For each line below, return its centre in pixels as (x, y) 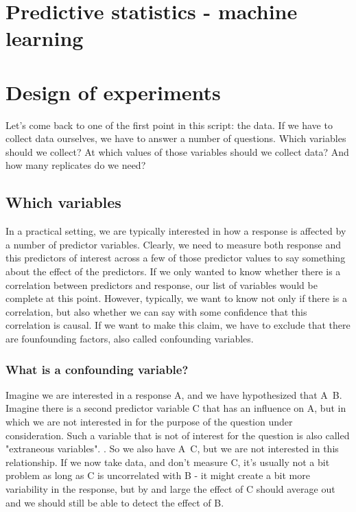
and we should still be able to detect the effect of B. (115, 502)
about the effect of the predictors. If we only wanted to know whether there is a (173, 271)
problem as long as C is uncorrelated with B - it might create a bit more (158, 475)
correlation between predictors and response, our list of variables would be (162, 284)
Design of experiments (113, 92)
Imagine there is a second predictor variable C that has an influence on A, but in (176, 408)
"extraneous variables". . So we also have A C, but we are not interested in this (172, 449)
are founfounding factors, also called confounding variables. (130, 339)
